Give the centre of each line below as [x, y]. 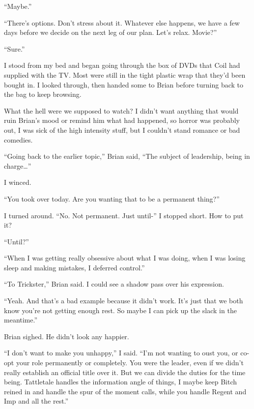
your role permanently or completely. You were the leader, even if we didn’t [130, 363]
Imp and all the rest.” [36, 401]
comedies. [18, 139]
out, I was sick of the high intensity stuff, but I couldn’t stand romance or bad [122, 130]
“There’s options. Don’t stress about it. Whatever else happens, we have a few [122, 22]
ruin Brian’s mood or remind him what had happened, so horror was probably [122, 120]
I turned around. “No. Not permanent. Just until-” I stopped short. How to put [124, 215]
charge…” [18, 165]
